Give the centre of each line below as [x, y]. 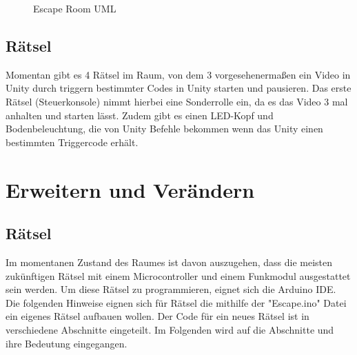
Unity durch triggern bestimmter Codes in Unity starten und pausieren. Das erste [178, 88]
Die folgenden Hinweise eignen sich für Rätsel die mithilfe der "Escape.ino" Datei [176, 302]
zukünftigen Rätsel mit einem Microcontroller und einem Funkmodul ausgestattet [178, 275]
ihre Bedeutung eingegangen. [67, 343]
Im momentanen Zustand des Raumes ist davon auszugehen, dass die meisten [169, 262]
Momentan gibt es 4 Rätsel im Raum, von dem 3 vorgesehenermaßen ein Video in [178, 74]
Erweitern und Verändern [130, 189]
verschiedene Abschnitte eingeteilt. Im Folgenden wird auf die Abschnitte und [170, 329]
